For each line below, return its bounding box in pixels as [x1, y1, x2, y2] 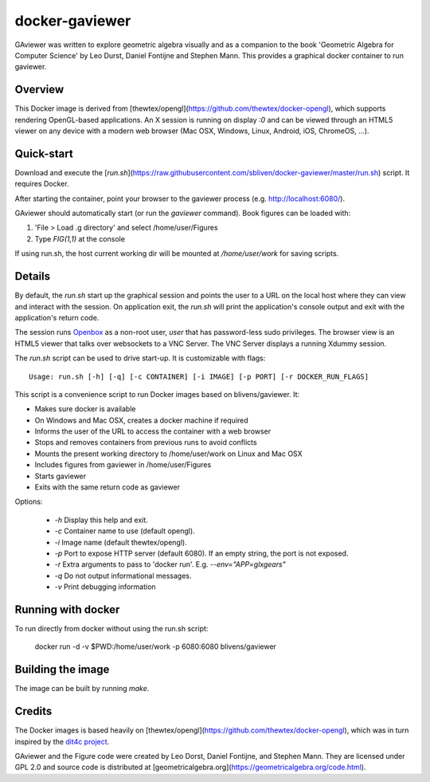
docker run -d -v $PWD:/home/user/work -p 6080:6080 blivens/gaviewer [34, 642, 276, 651]
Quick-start [14, 147, 73, 160]
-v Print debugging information [54, 582, 156, 591]
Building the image [14, 662, 110, 677]
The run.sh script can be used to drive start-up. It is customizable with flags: [14, 353, 266, 363]
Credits [14, 705, 53, 718]
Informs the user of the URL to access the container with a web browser [34, 426, 272, 436]
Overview [14, 83, 64, 96]
